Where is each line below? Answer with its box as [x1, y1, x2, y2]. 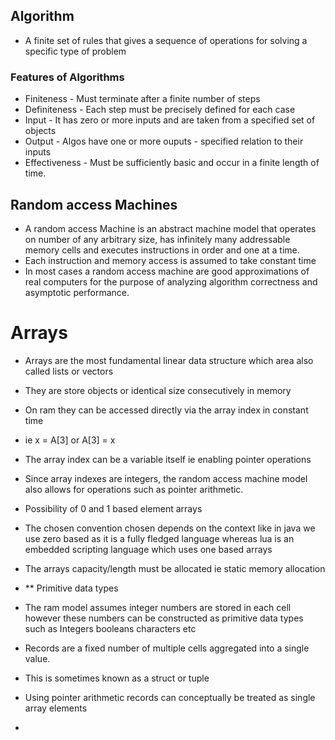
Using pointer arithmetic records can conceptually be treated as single [24, 691, 316, 703]
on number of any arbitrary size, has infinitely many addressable [24, 233, 291, 245]
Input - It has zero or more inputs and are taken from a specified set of [24, 114, 316, 126]
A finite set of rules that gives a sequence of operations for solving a [24, 34, 308, 46]
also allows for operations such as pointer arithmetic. [24, 483, 244, 495]
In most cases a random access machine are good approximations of [24, 265, 310, 277]
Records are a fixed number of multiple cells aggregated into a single [24, 642, 310, 654]
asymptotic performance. [24, 286, 130, 298]
